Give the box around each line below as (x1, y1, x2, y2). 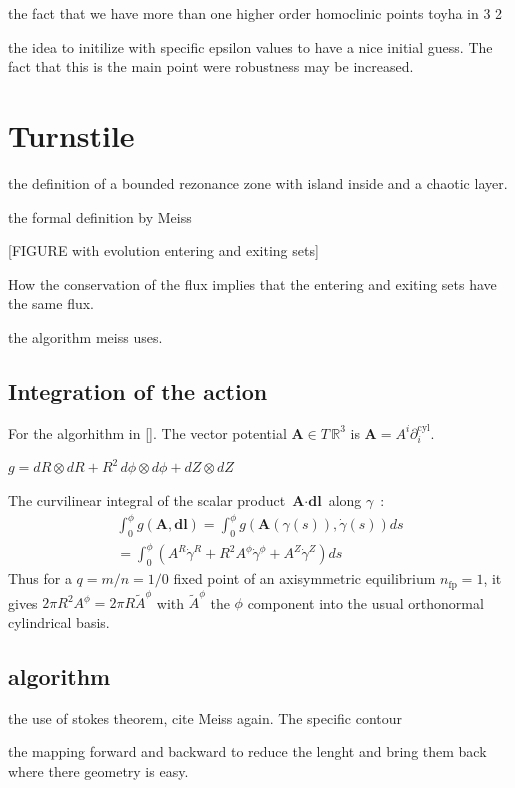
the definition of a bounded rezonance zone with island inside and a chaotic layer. (8, 172, 508, 193)
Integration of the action (8, 375, 268, 406)
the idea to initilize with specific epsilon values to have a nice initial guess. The (8, 36, 493, 57)
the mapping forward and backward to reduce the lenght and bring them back (8, 741, 487, 762)
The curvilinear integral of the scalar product (8, 490, 286, 510)
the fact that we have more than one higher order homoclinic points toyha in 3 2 (8, 3, 503, 23)
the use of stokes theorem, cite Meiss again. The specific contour (8, 707, 403, 728)
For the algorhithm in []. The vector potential (8, 422, 287, 443)
